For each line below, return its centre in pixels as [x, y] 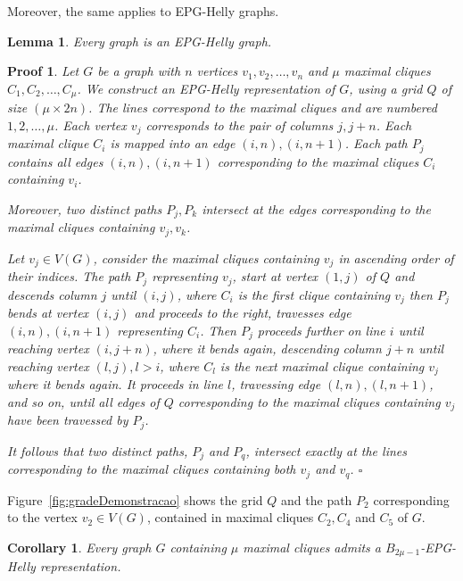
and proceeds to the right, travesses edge [243, 313]
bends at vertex [48, 313]
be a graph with [139, 71]
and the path [317, 499]
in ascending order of [396, 257]
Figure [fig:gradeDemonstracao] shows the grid [135, 499]
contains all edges [55, 161]
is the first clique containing [314, 294]
